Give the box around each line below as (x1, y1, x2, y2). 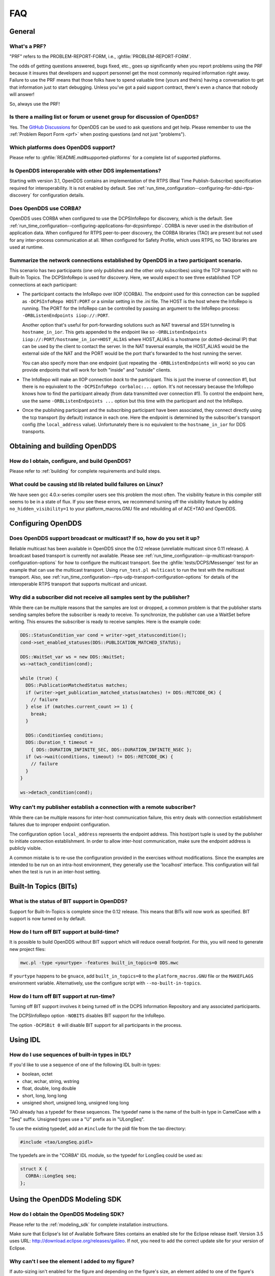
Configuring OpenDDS (9, 519, 82, 528)
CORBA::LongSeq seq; (25, 1173, 77, 1179)
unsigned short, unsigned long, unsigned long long (22, 1099, 129, 1106)
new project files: (9, 946, 46, 952)
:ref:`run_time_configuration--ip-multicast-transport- (144, 552, 255, 558)
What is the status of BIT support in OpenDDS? (9, 898, 128, 905)
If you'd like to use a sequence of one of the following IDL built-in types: (9, 1062, 161, 1068)
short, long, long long (22, 1092, 67, 1098)
